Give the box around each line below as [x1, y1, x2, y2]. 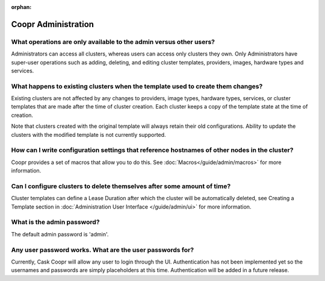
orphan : [11, 4, 32, 10]
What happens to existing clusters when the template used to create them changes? [11, 82, 263, 90]
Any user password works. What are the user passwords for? [11, 245, 194, 254]
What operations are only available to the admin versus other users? [11, 37, 215, 46]
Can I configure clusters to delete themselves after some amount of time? [11, 182, 231, 190]
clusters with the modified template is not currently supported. [11, 131, 166, 138]
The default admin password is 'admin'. [11, 230, 109, 238]
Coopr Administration [11, 19, 94, 30]
